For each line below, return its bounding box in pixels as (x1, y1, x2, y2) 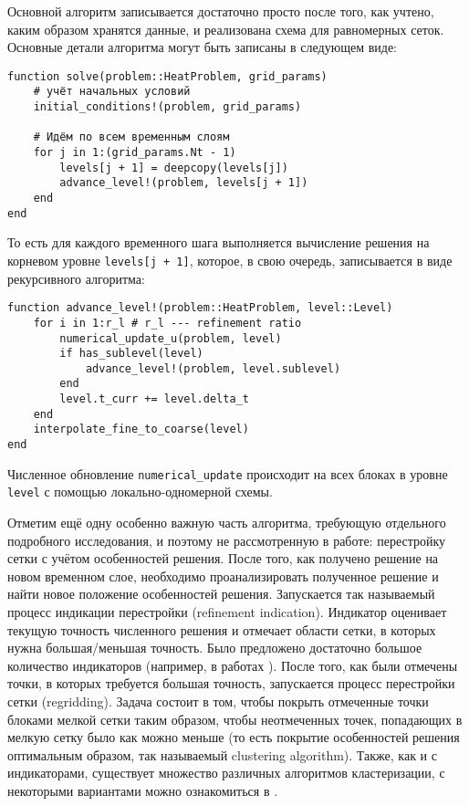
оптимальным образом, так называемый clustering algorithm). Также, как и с (7, 745, 437, 764)
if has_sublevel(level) (59, 347, 203, 361)
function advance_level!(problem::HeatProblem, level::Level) (7, 301, 393, 315)
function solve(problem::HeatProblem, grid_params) (7, 69, 328, 83)
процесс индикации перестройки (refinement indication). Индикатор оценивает (7, 602, 447, 622)
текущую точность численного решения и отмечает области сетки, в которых (7, 620, 436, 639)
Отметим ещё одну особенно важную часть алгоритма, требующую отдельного (7, 513, 446, 532)
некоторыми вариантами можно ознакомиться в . (7, 780, 278, 800)
